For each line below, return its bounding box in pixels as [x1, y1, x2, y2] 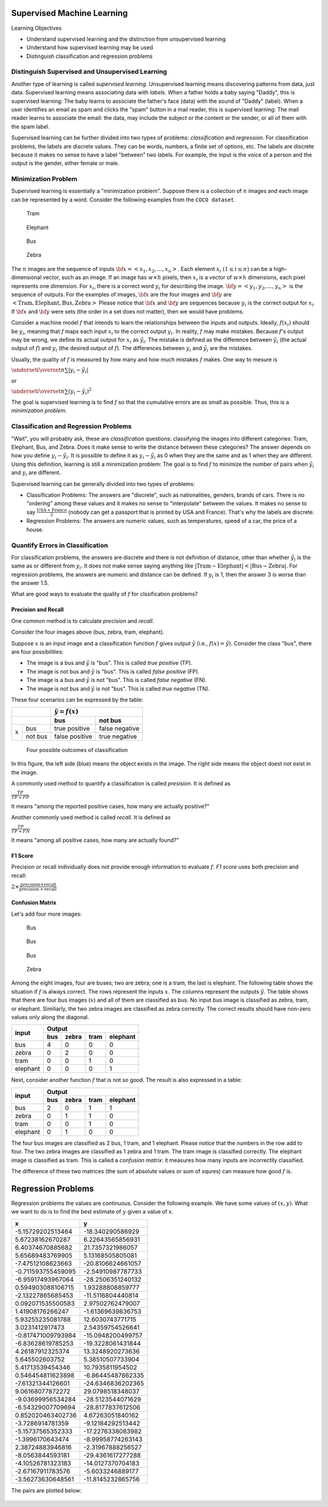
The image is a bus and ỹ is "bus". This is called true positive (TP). [26, 659, 193, 667]
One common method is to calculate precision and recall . [11, 617, 154, 624]
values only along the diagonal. [11, 1014, 89, 1021]
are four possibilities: [11, 648, 64, 656]
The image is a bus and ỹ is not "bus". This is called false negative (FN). [26, 676, 207, 684]
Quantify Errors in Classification [11, 541, 109, 549]
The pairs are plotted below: [11, 1486, 82, 1494]
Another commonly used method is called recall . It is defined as [11, 813, 171, 821]
